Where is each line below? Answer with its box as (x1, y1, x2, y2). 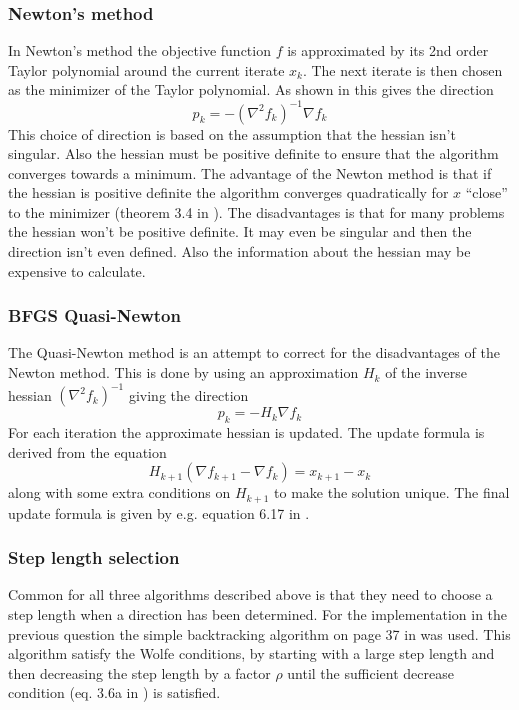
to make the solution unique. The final (274, 482, 510, 503)
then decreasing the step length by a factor (8, 662, 271, 683)
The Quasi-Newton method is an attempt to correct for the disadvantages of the (8, 342, 500, 363)
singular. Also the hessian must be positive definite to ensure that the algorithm (8, 143, 499, 164)
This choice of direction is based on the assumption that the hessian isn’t (8, 123, 456, 144)
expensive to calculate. (8, 260, 146, 281)
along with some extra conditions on (8, 482, 231, 503)
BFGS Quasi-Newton (8, 303, 181, 328)
